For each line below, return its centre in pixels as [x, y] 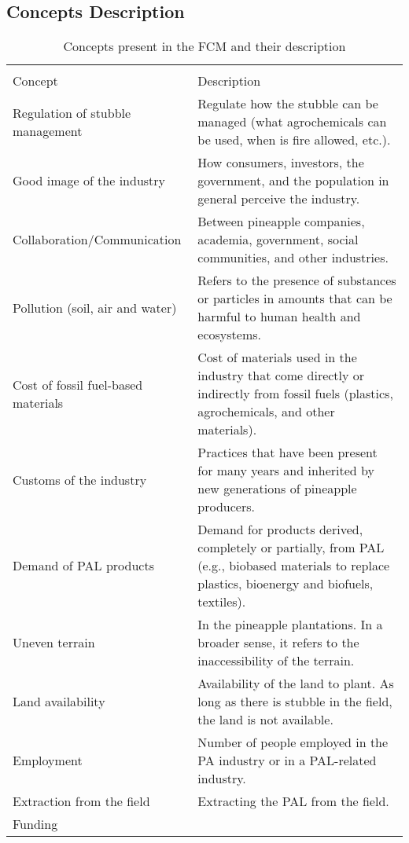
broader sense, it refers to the [278, 643]
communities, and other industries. [293, 258]
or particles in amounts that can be [295, 299]
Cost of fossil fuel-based [78, 384]
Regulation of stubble [72, 112]
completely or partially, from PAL [291, 548]
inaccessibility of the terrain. [276, 661]
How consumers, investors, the [281, 163]
